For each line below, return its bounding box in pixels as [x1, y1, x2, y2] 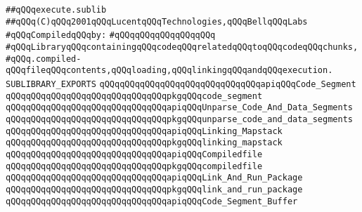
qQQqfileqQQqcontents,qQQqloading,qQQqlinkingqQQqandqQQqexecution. [6, 65, 333, 76]
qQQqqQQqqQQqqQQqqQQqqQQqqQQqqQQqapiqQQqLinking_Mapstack [6, 126, 283, 136]
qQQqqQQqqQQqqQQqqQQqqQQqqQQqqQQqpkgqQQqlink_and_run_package [6, 184, 303, 194]
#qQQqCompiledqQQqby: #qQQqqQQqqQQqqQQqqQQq [6, 30, 216, 41]
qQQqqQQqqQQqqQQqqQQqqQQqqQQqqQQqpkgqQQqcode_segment [6, 91, 263, 101]
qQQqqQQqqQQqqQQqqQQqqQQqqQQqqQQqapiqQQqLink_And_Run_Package [6, 173, 303, 183]
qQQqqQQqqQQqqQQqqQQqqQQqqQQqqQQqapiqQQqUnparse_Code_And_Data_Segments [6, 102, 353, 113]
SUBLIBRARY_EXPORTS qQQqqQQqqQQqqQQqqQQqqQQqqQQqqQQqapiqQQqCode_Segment [6, 79, 356, 89]
